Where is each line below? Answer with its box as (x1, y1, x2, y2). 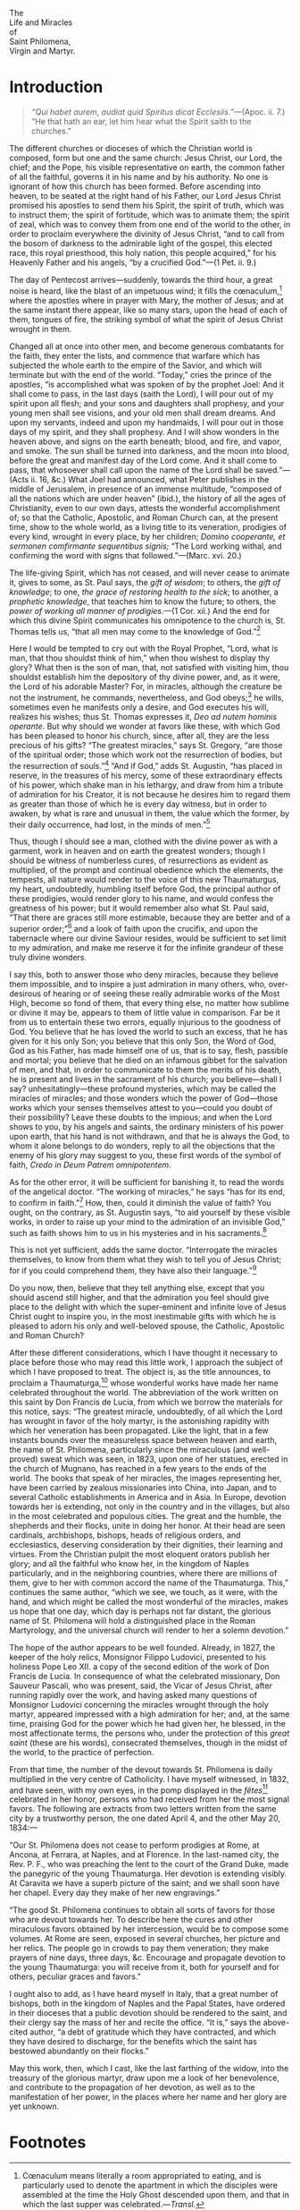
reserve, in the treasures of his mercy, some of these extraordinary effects (9, 770, 283, 781)
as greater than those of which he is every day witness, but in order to (9, 798, 268, 809)
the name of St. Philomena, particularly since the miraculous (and (9, 1444, 250, 1455)
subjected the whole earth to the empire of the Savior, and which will (9, 360, 262, 371)
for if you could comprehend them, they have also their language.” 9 (9, 1264, 257, 1276)
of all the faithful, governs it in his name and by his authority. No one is (9, 171, 269, 182)
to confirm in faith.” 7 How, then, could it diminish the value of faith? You (9, 1195, 272, 1207)
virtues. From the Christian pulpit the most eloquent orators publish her (9, 1549, 271, 1559)
